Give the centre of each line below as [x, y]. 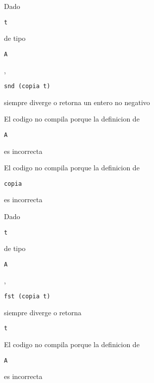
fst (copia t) [27, 297]
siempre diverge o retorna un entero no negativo [77, 102]
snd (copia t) [27, 86]
